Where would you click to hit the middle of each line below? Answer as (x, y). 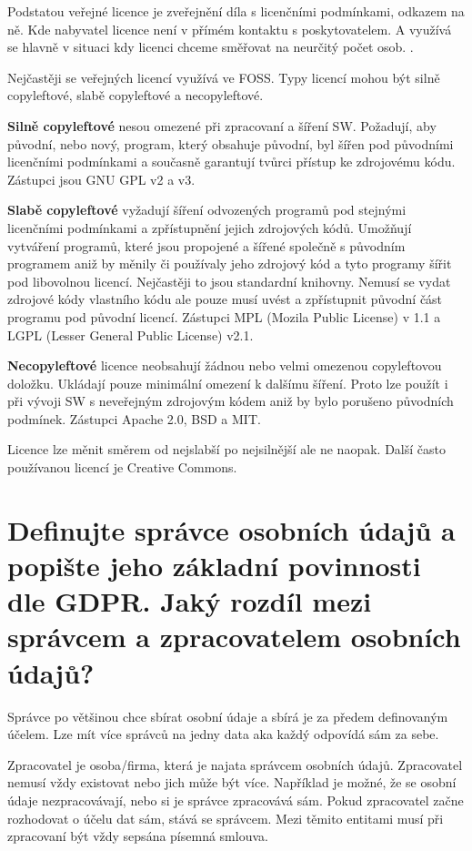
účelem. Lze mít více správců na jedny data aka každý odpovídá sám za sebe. (223, 734)
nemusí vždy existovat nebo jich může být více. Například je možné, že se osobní (232, 782)
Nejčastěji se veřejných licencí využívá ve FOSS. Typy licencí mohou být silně (224, 77)
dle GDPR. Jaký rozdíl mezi (190, 601)
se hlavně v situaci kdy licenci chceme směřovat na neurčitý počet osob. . (211, 47)
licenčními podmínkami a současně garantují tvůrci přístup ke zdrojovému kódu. (231, 162)
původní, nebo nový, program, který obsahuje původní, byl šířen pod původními (231, 143)
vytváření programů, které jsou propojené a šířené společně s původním (206, 245)
